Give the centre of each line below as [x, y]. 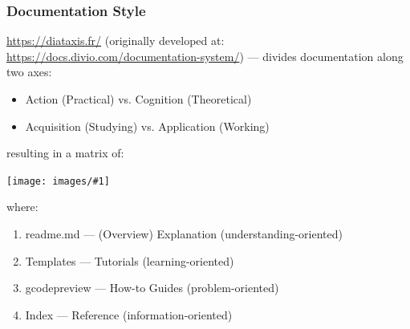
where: [22, 207]
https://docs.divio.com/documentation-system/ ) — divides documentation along [205, 56]
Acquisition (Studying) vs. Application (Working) [147, 126]
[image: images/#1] [58, 181]
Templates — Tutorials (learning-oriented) [130, 260]
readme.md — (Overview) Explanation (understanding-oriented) [184, 234]
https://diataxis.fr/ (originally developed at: [116, 41]
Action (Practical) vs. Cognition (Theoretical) [138, 99]
